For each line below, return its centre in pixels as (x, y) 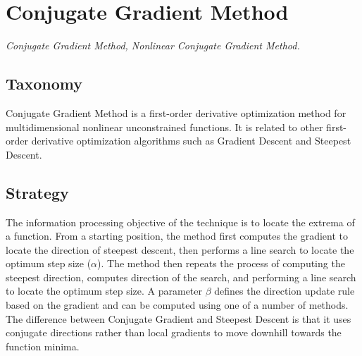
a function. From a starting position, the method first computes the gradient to (177, 236)
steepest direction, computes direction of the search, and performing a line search (181, 277)
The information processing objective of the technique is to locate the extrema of (180, 222)
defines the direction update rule (285, 291)
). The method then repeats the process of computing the (221, 263)
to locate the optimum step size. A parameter (104, 291)
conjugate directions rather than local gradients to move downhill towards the (174, 332)
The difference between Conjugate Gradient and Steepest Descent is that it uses (179, 318)
